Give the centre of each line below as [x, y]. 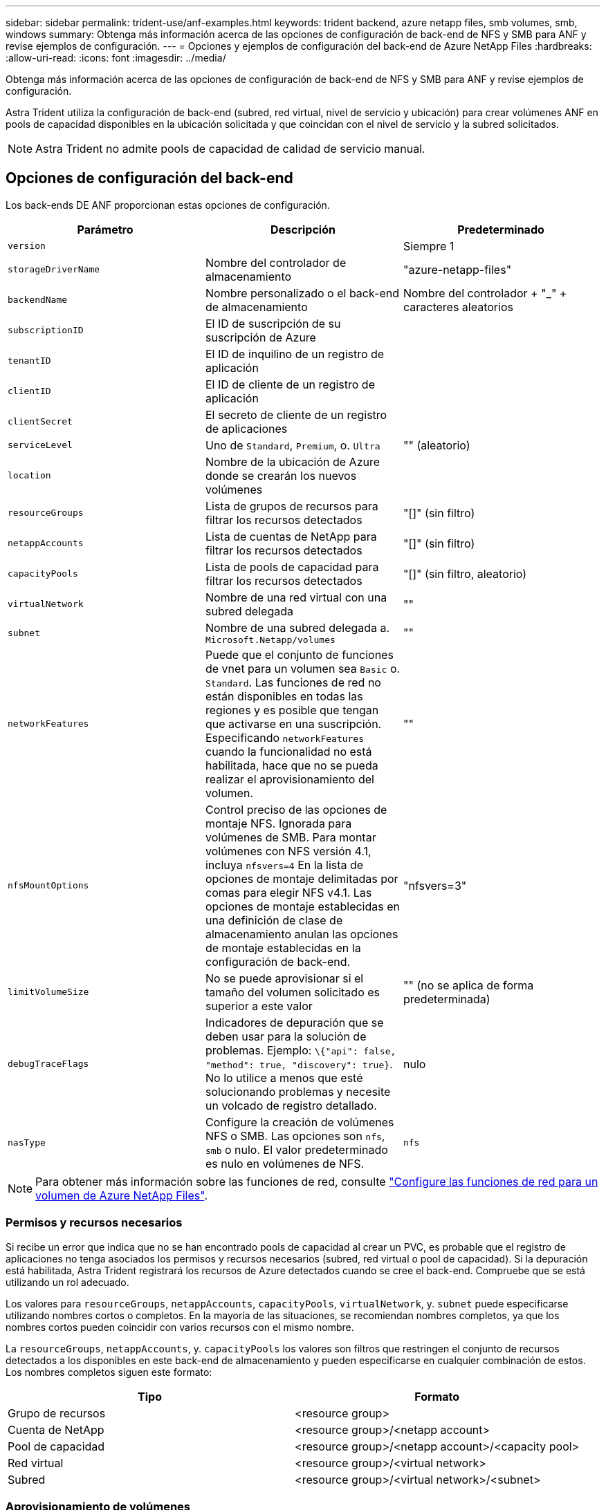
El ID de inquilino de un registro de [295, 354]
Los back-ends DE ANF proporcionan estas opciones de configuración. [168, 205]
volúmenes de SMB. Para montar [291, 837]
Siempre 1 [429, 246]
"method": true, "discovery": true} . [299, 1064]
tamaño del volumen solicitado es [292, 992]
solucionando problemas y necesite [298, 1091]
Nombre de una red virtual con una [296, 597]
